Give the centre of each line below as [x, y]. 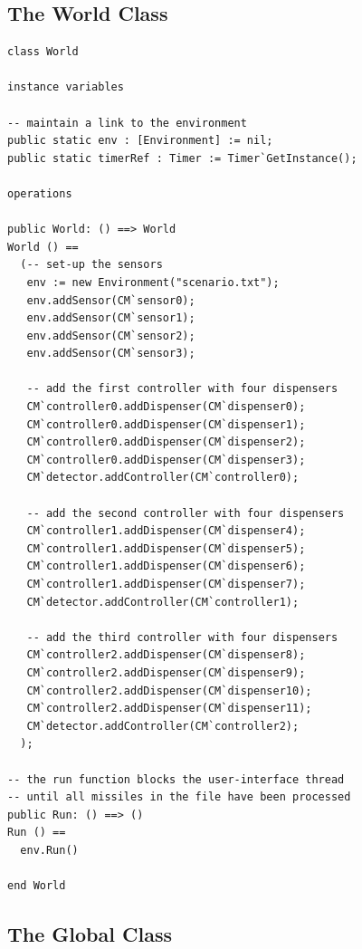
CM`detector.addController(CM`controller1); [163, 602]
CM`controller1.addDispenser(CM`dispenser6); [166, 566]
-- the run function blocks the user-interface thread [176, 779]
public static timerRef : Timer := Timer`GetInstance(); [182, 158]
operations [40, 193]
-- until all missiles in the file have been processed [179, 797]
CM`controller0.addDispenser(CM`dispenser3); [166, 460]
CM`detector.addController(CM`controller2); [163, 726]
